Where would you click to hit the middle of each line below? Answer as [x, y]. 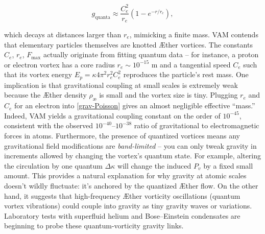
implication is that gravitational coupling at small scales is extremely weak [121, 85]
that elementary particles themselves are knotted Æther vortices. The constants [128, 44]
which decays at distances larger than [63, 34]
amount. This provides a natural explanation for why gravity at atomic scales [125, 175]
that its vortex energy [38, 74]
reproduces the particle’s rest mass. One [186, 74]
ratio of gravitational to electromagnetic [197, 125]
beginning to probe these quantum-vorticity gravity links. [94, 226]
